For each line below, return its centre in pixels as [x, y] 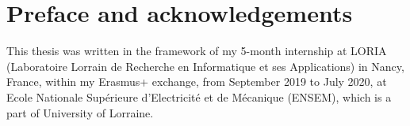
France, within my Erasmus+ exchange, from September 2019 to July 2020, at [197, 82]
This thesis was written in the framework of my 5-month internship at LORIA [197, 51]
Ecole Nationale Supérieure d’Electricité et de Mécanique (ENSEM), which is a [199, 96]
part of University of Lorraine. [80, 112]
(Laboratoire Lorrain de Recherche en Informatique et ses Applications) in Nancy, [205, 66]
